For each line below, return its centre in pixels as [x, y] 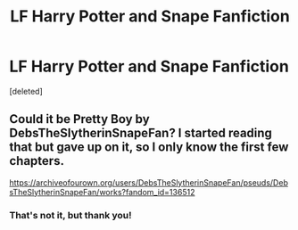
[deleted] [26, 91]
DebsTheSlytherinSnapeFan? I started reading [141, 133]
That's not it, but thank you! [70, 215]
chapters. [37, 161]
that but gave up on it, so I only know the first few [149, 148]
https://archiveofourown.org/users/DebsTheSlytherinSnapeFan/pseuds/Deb [149, 182]
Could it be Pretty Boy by [79, 119]
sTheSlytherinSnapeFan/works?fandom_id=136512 [102, 192]
